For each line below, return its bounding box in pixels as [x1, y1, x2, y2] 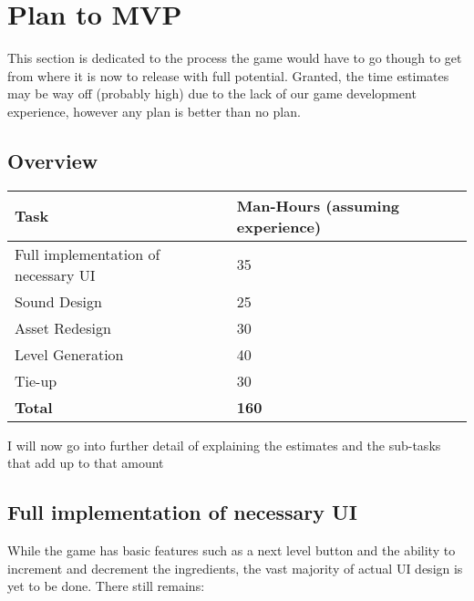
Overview [7, 146, 98, 174]
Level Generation [15, 343, 124, 365]
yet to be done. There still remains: [7, 576, 205, 596]
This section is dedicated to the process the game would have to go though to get [7, 48, 462, 67]
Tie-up [15, 369, 57, 391]
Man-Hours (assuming [236, 194, 400, 216]
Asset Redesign [15, 316, 111, 338]
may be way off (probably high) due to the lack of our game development [7, 84, 417, 103]
